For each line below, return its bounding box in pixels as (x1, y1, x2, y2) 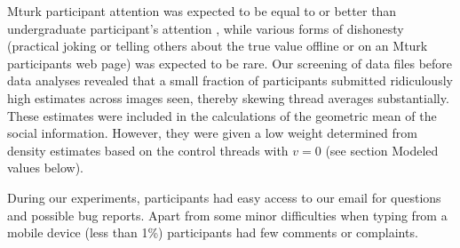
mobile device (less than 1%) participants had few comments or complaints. (7, 223, 418, 242)
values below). (7, 158, 84, 177)
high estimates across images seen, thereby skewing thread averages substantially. (7, 88, 449, 107)
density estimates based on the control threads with (7, 140, 289, 159)
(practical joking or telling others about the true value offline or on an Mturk (7, 36, 428, 55)
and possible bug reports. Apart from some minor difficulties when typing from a (7, 205, 448, 224)
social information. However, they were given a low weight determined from (7, 124, 417, 142)
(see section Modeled (325, 140, 439, 159)
